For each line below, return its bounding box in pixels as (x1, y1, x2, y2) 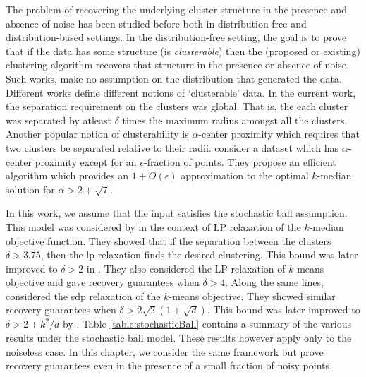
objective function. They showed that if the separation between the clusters (6, 233, 331, 248)
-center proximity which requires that (198, 126, 360, 141)
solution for (6, 181, 55, 196)
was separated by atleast (6, 112, 111, 127)
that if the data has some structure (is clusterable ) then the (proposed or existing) (6, 43, 360, 58)
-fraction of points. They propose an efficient (143, 154, 336, 169)
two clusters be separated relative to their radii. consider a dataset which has (6, 140, 339, 155)
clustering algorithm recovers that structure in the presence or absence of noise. (6, 57, 349, 72)
